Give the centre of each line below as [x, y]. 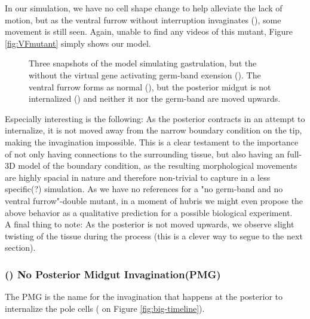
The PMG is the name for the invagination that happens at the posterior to [144, 297]
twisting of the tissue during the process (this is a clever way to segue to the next [154, 236]
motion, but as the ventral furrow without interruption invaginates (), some [143, 19]
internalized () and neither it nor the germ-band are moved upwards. [155, 98]
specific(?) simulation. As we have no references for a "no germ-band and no [144, 189]
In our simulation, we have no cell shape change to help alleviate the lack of [144, 8]
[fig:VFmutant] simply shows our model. [78, 43]
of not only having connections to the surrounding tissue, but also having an [145, 154]
